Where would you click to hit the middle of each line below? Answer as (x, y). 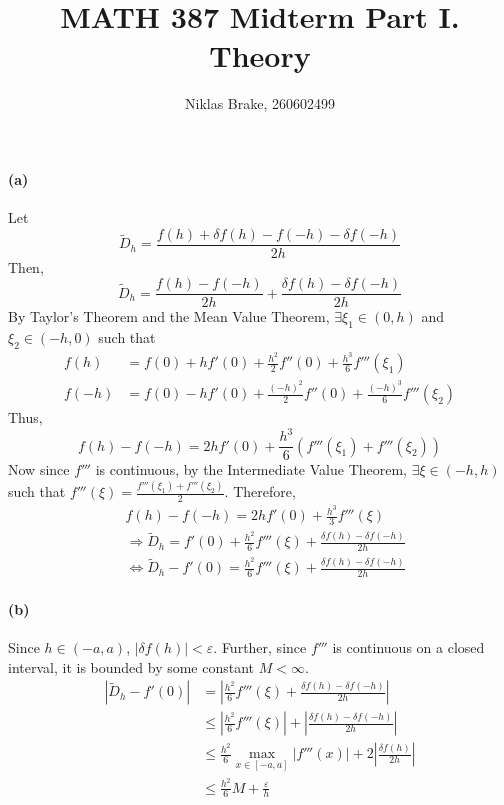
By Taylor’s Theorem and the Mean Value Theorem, (169, 316)
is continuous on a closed (408, 647)
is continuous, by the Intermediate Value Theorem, (251, 469)
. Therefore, (260, 491)
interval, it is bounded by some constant (131, 666)
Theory (260, 55)
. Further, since (260, 647)
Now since (39, 469)
